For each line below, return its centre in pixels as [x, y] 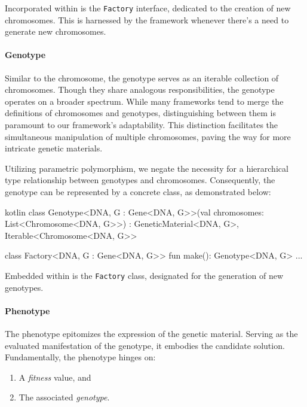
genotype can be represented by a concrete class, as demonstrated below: [138, 191]
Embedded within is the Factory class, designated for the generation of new [144, 275]
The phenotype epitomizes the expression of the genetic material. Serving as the [151, 333]
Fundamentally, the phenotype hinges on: [80, 357]
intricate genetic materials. [54, 148]
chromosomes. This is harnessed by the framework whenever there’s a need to [147, 19]
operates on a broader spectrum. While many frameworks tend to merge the [144, 101]
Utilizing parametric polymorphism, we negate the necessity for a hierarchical [147, 168]
